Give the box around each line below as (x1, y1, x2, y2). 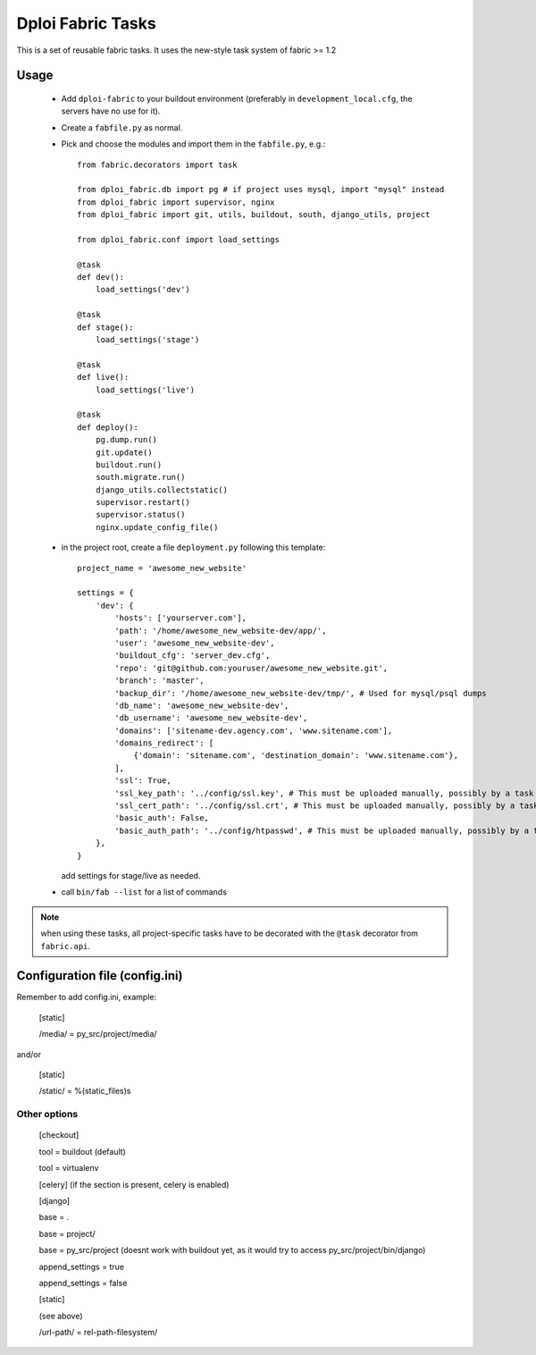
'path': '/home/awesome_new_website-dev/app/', (114, 626, 327, 635)
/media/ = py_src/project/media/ (38, 1029, 157, 1039)
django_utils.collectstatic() (95, 484, 228, 495)
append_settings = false (38, 1277, 128, 1288)
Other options (16, 1108, 79, 1121)
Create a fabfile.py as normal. (61, 122, 183, 133)
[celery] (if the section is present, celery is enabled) (38, 1179, 230, 1190)
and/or (16, 1048, 42, 1059)
